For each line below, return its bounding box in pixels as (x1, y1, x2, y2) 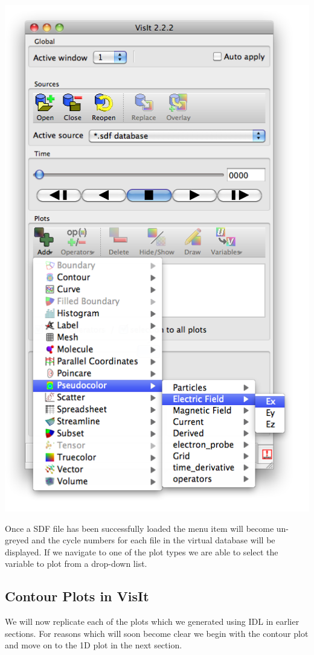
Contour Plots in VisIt (5, 587, 149, 605)
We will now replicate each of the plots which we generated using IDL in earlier (5, 615, 300, 628)
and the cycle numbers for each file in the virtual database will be (31, 534, 275, 546)
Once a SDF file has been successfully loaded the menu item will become (5, 522, 274, 534)
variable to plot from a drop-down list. (5, 557, 147, 570)
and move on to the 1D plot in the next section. (5, 639, 182, 651)
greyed (5, 534, 29, 546)
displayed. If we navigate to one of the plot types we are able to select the (5, 545, 278, 558)
